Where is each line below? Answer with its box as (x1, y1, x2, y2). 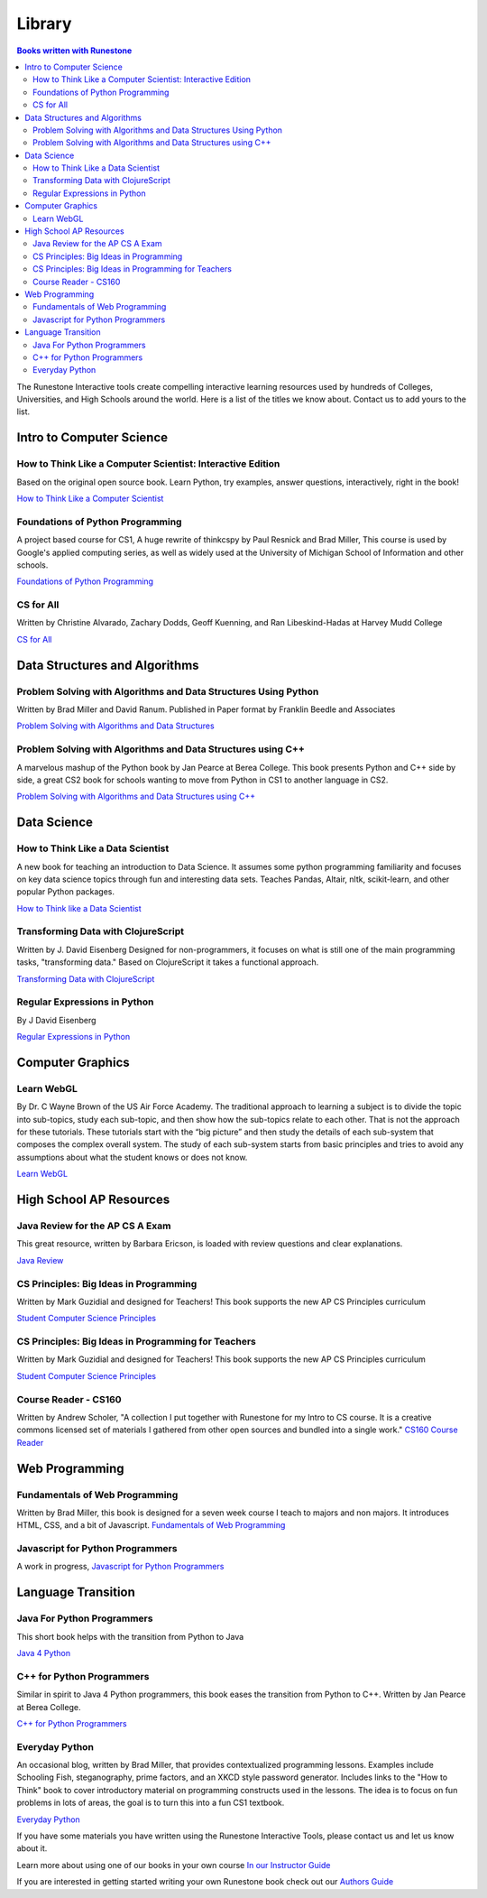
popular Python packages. (16, 886, 115, 897)
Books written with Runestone (16, 45, 133, 56)
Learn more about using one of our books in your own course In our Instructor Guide (16, 1859, 331, 1870)
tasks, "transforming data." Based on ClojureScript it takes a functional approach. (16, 957, 319, 968)
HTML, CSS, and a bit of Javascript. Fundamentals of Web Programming (16, 1520, 286, 1531)
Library (16, 14, 72, 33)
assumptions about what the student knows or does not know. (16, 1152, 248, 1162)
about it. (16, 1843, 48, 1854)
